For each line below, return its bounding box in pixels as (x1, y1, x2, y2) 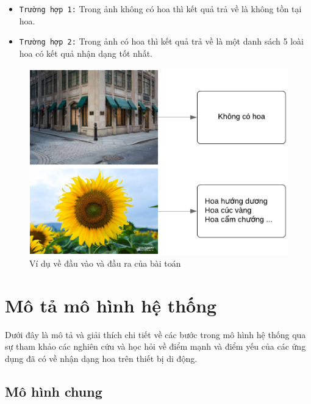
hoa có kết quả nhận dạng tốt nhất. (19, 46, 152, 59)
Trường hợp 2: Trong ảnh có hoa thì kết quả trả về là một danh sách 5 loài (19, 35, 304, 48)
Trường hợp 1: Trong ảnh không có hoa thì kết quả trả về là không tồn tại (19, 2, 302, 15)
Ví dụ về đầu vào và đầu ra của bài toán (29, 256, 181, 269)
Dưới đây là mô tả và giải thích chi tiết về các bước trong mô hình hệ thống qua (5, 328, 306, 341)
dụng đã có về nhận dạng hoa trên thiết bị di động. (5, 352, 198, 364)
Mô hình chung (5, 381, 102, 400)
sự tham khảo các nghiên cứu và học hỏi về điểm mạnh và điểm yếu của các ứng (5, 340, 306, 353)
